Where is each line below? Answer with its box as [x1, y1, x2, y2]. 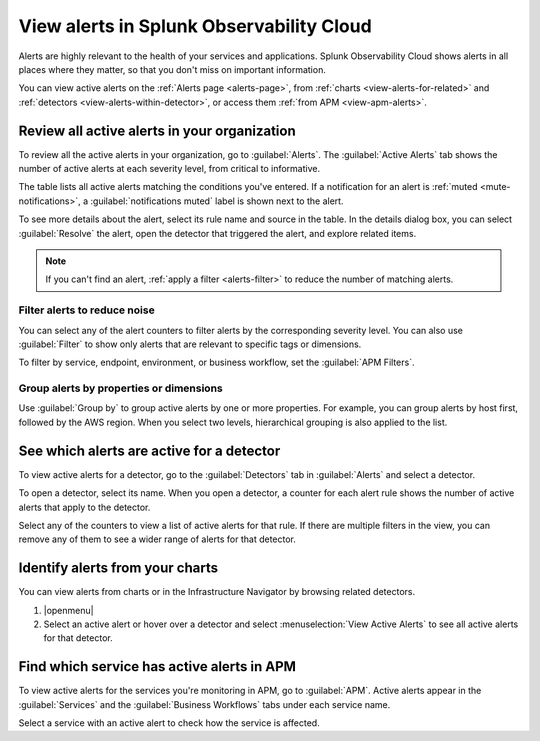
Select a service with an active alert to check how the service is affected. [18, 717, 320, 729]
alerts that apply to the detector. [18, 501, 151, 513]
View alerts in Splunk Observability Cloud [18, 15, 372, 37]
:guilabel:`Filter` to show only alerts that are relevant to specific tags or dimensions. [18, 338, 362, 350]
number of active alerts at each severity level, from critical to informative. [18, 163, 320, 175]
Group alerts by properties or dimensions [18, 381, 224, 395]
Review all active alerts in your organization [18, 122, 296, 139]
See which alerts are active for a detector [18, 442, 281, 459]
